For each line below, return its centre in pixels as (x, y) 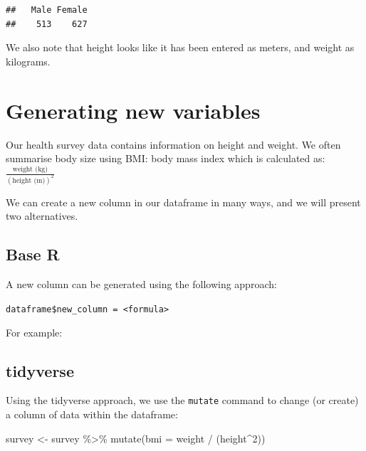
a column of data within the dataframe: (92, 414)
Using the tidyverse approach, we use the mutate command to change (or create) (182, 400)
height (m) (29, 180)
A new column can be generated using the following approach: (141, 284)
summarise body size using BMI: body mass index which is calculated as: (166, 158)
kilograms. (28, 61)
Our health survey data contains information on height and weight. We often (173, 144)
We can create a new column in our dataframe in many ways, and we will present (183, 202)
